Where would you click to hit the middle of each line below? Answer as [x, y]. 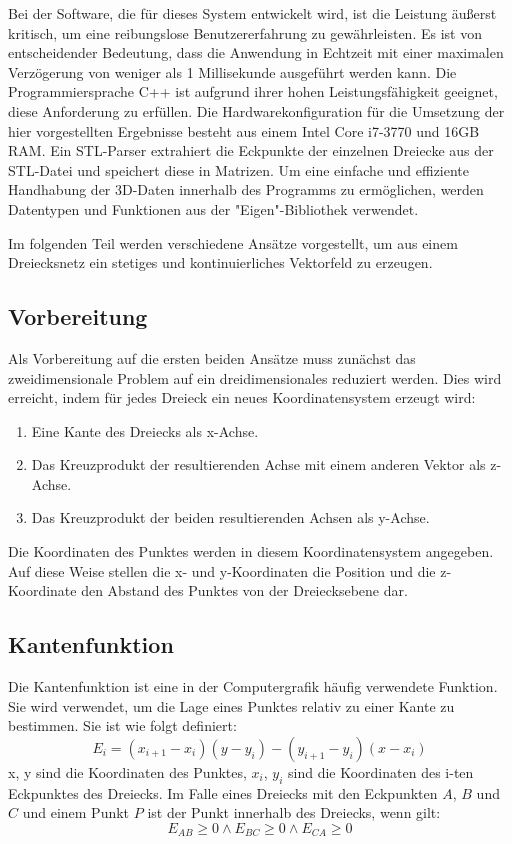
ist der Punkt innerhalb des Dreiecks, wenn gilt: [294, 812]
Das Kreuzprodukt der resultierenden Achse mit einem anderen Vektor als [258, 464]
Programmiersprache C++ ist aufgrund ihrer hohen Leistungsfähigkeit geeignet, [253, 91]
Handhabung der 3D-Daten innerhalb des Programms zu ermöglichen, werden [246, 189]
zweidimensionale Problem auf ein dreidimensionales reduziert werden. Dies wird [255, 377]
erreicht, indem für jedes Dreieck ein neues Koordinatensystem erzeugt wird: [242, 397]
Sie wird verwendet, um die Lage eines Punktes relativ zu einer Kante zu [231, 705]
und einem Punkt [76, 812]
